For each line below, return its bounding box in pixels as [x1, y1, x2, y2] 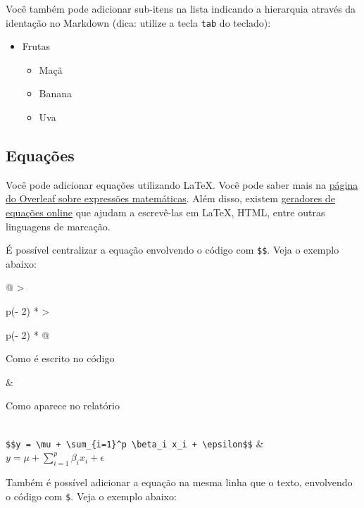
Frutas [22, 39, 51, 54]
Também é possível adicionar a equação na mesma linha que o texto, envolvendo [6, 475, 353, 490]
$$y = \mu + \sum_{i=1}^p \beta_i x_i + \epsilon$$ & [6, 435, 264, 450]
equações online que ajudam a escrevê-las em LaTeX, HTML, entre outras [6, 205, 325, 220]
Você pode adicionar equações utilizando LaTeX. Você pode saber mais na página [6, 177, 358, 192]
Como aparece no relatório [6, 398, 120, 413]
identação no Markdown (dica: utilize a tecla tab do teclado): [6, 15, 271, 30]
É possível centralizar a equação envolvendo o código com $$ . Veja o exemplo [6, 242, 339, 257]
